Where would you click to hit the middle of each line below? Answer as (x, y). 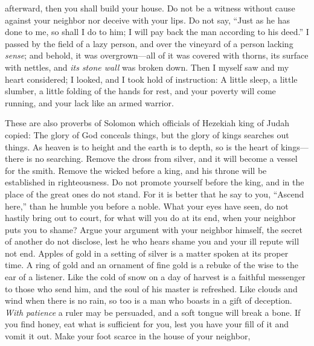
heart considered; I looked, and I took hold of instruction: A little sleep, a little (151, 79)
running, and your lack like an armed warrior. (89, 102)
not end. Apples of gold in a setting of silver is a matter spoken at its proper (147, 253)
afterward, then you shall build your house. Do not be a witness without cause (150, 8)
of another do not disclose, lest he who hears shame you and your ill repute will (152, 241)
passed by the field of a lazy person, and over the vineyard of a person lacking (149, 43)
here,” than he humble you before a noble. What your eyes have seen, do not (147, 206)
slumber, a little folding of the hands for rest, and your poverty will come (140, 91)
